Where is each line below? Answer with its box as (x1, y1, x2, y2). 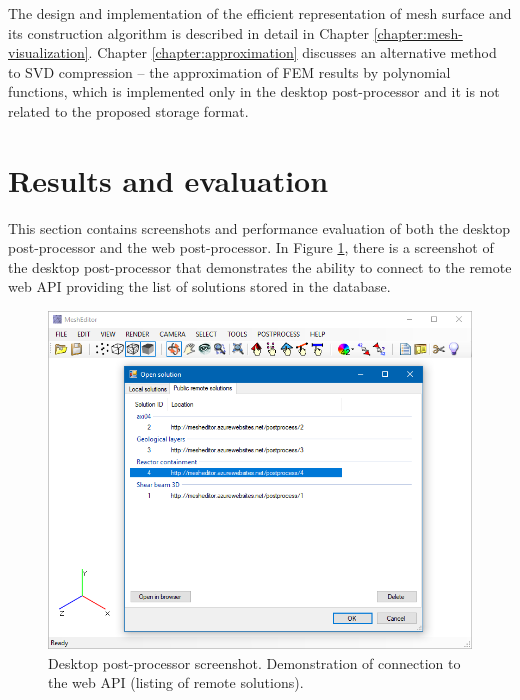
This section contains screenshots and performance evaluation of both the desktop (8, 217, 510, 238)
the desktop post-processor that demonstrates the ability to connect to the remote (8, 256, 512, 277)
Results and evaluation (8, 159, 329, 200)
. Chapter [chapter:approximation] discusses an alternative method (88, 42, 497, 63)
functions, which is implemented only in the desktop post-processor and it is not (8, 81, 500, 102)
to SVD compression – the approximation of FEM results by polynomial (8, 61, 451, 82)
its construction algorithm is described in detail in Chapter (8, 22, 369, 43)
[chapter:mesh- (373, 22, 463, 43)
